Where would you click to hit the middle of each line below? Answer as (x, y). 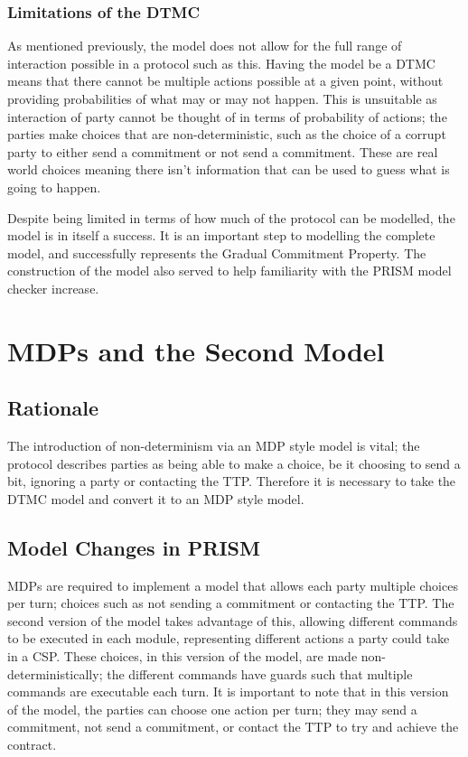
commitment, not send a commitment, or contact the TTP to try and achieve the (233, 727)
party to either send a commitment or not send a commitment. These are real (223, 151)
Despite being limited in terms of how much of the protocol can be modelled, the (231, 217)
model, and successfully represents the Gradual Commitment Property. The (217, 252)
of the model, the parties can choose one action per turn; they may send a (212, 709)
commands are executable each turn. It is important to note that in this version (228, 692)
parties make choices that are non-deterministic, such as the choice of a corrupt (227, 134)
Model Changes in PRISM (134, 547)
